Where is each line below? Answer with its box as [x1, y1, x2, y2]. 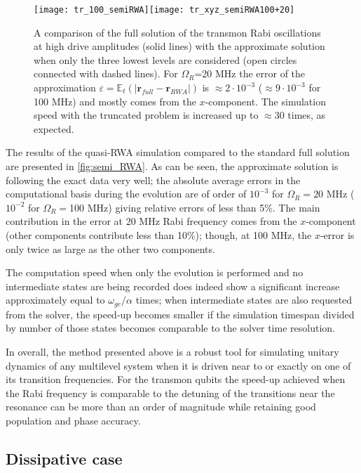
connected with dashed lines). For [34, 66, 178, 81]
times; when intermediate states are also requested [135, 292, 353, 307]
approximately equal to [6, 292, 105, 307]
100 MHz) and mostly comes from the [34, 93, 196, 108]
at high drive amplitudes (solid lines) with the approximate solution [34, 39, 325, 53]
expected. [34, 121, 74, 136]
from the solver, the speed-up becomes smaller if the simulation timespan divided [6, 306, 355, 321]
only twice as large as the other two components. [6, 241, 215, 256]
